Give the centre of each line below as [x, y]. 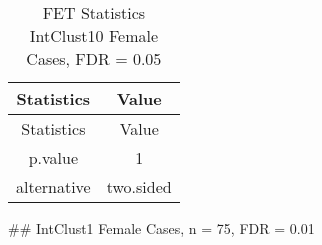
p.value [53, 157]
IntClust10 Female [94, 35]
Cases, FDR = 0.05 [94, 58]
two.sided [139, 186]
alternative [53, 186]
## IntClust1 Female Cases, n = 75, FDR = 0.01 [161, 228]
